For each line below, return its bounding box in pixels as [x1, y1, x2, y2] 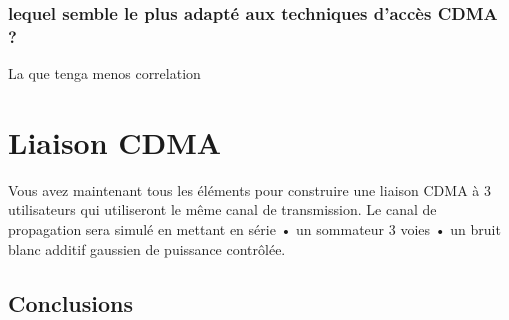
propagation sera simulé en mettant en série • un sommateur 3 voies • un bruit [8, 219, 501, 240]
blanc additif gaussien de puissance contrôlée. [8, 238, 286, 259]
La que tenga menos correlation [8, 63, 201, 84]
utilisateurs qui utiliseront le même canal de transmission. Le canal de [8, 199, 437, 220]
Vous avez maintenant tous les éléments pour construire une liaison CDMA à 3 [8, 179, 491, 200]
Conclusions [8, 287, 134, 318]
